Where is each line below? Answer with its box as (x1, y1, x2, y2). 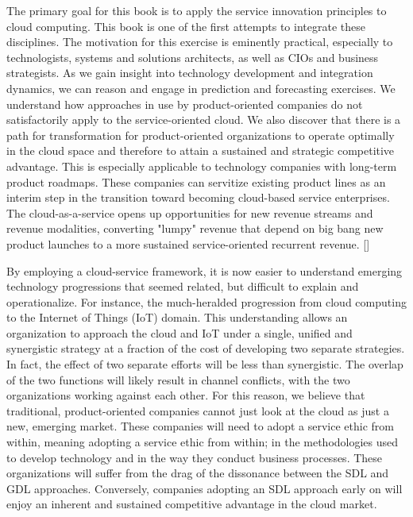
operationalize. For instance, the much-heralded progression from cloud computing (6, 293, 407, 310)
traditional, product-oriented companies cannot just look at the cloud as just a (6, 402, 389, 419)
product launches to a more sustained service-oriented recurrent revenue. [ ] (6, 235, 370, 252)
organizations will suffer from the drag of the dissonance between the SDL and (6, 465, 389, 481)
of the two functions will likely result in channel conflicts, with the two (6, 371, 350, 388)
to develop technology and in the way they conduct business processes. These (6, 449, 383, 465)
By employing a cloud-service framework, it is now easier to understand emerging (6, 262, 403, 279)
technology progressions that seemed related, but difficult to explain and (6, 278, 359, 295)
